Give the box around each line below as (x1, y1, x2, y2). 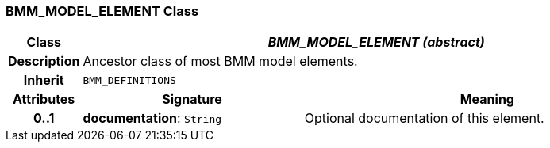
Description (8, 53, 80, 70)
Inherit (23, 72, 64, 89)
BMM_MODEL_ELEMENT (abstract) (267, 34, 485, 51)
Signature (162, 91, 222, 108)
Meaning (460, 91, 514, 108)
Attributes (13, 91, 75, 108)
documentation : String (83, 110, 222, 127)
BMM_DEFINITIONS (83, 74, 176, 86)
